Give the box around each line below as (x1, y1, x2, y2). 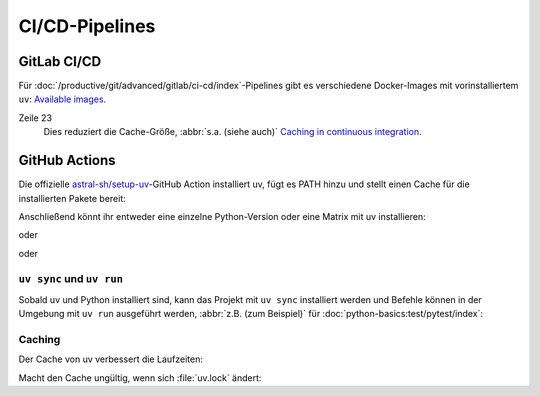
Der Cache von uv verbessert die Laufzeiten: (18, 353, 204, 365)
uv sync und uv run (18, 272, 124, 286)
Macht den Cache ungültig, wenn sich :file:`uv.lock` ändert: (18, 371, 262, 384)
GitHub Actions (18, 152, 116, 169)
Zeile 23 (18, 111, 53, 124)
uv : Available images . (18, 93, 107, 105)
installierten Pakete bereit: (18, 192, 127, 204)
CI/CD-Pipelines (18, 15, 156, 37)
